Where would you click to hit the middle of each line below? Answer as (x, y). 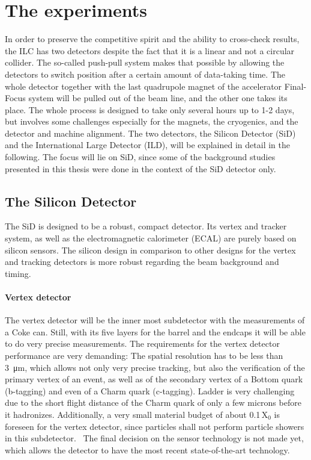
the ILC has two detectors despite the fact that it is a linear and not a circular (150, 50)
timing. (18, 273)
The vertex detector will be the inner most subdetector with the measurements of (155, 320)
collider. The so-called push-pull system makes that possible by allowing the (145, 62)
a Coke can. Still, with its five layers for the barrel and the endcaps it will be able (155, 331)
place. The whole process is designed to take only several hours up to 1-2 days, (150, 109)
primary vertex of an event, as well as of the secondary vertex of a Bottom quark (154, 379)
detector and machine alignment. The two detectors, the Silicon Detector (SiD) (150, 133)
